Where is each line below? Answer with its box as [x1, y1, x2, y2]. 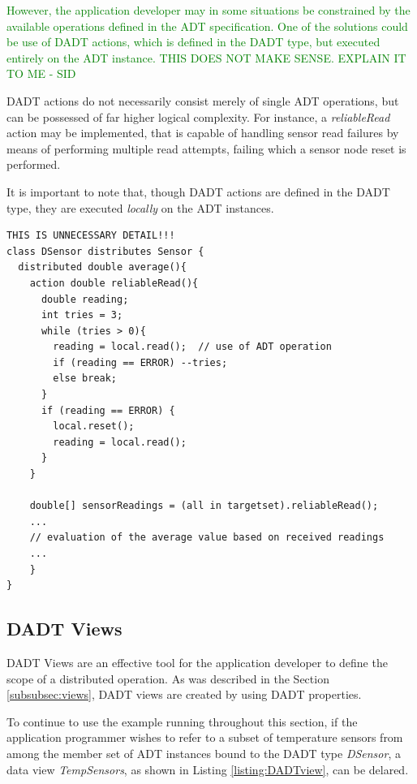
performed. [6, 156, 61, 173]
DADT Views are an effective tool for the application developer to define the [6, 653, 388, 670]
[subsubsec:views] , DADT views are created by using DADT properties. [6, 686, 362, 703]
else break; [53, 373, 118, 385]
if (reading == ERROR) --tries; [53, 356, 228, 368]
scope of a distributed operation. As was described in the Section [6, 670, 329, 687]
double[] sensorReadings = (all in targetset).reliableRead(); [29, 500, 379, 512]
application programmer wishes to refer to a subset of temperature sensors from [6, 729, 403, 746]
